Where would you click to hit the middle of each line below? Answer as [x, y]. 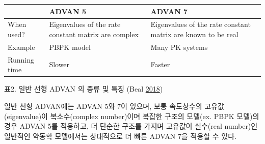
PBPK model [70, 47]
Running [21, 59]
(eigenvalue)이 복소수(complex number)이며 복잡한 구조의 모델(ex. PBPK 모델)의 [132, 116]
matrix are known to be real [194, 34]
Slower [59, 64]
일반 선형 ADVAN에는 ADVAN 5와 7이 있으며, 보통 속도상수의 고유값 [114, 106]
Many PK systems [179, 47]
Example [21, 47]
